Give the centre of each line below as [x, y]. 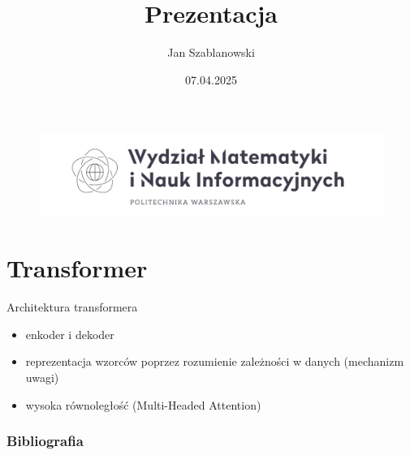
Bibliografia [45, 441]
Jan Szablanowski [211, 52]
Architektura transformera [72, 307]
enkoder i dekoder [70, 334]
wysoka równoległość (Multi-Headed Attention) [143, 404]
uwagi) [42, 377]
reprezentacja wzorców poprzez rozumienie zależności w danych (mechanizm [215, 361]
